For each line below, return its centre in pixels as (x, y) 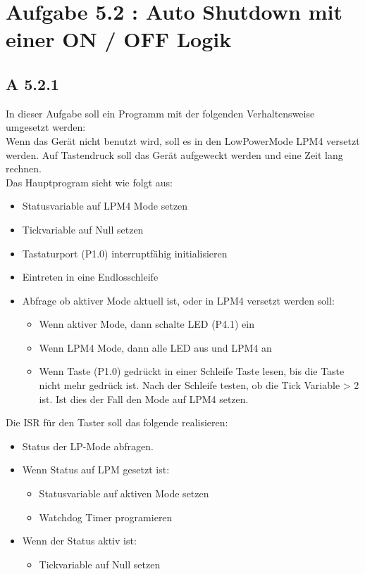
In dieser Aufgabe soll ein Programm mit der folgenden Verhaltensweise (160, 113)
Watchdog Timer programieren (106, 517)
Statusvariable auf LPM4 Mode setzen (105, 206)
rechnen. (24, 168)
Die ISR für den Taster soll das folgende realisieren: (117, 422)
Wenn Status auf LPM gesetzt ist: (96, 470)
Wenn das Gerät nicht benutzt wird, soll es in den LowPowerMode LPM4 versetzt (183, 140)
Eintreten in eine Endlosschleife (90, 277)
